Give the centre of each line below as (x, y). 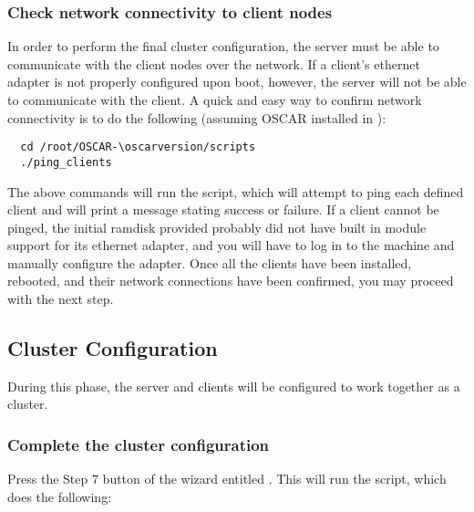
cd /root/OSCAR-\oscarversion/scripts (138, 147)
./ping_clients (66, 162)
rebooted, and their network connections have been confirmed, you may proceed (231, 281)
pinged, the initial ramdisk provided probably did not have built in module (217, 227)
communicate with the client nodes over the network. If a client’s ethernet (214, 63)
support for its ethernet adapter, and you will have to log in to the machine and (231, 245)
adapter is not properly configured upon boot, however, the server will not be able (237, 82)
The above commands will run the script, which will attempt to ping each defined (236, 191)
